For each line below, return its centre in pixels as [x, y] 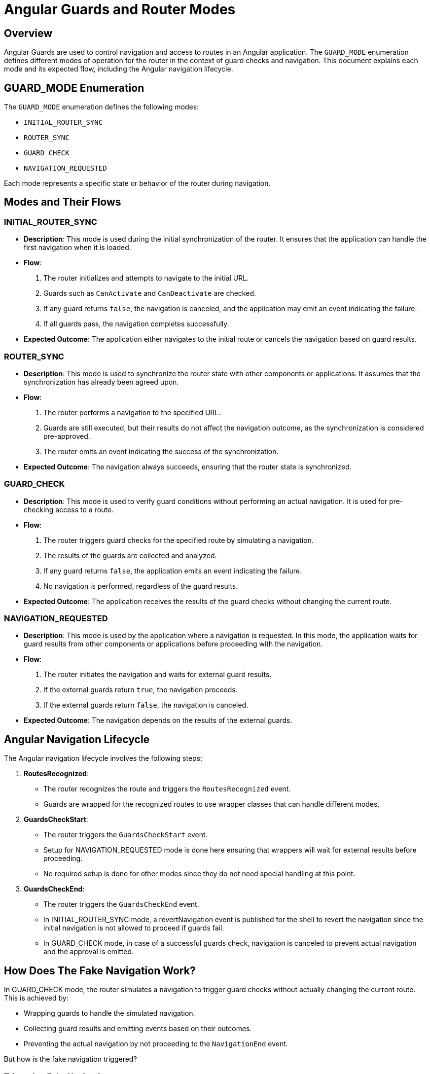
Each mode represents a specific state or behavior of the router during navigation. [137, 183]
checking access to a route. [69, 509]
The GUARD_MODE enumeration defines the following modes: [102, 107]
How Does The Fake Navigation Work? [100, 970]
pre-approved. [67, 436]
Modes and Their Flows [63, 202]
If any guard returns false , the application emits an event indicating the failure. [173, 571]
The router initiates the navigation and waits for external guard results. [158, 675]
